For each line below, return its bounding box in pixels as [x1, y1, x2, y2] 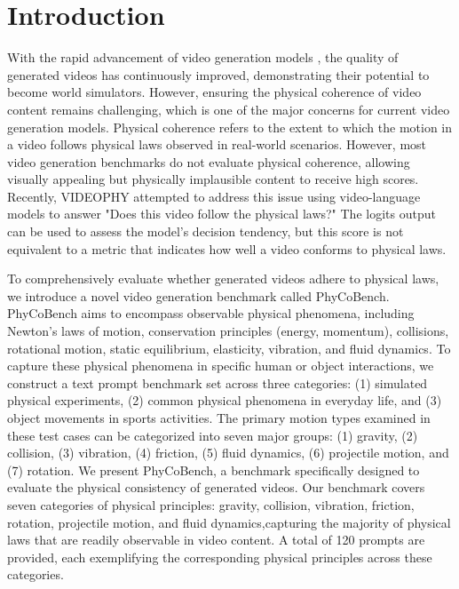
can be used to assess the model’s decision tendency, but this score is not [7, 222, 404, 241]
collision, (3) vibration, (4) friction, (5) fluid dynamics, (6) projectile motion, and [7, 443, 449, 462]
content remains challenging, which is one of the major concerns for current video [7, 99, 450, 118]
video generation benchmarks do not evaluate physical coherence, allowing [7, 152, 410, 171]
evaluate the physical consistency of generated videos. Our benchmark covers [7, 478, 425, 497]
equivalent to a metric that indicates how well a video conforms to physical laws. [7, 239, 447, 258]
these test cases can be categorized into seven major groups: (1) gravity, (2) [7, 426, 418, 444]
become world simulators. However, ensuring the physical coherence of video [7, 83, 422, 101]
